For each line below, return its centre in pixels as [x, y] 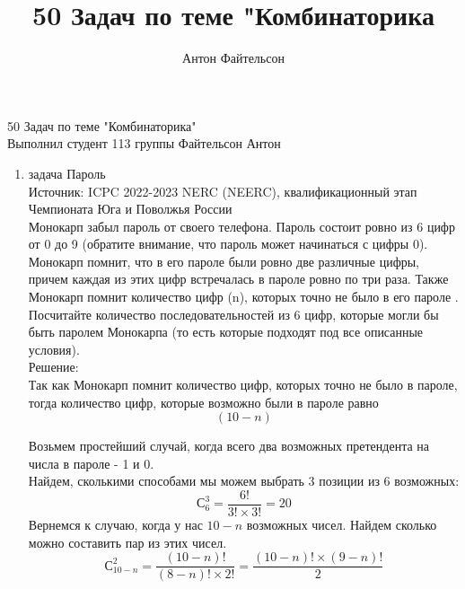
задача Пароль [67, 173]
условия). [54, 349]
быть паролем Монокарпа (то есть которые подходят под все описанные [226, 332]
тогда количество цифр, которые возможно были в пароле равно [203, 402]
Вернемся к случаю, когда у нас [115, 525]
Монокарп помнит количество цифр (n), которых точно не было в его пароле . [243, 297]
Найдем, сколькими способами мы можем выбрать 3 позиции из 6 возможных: [244, 481]
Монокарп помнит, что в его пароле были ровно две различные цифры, [224, 261]
